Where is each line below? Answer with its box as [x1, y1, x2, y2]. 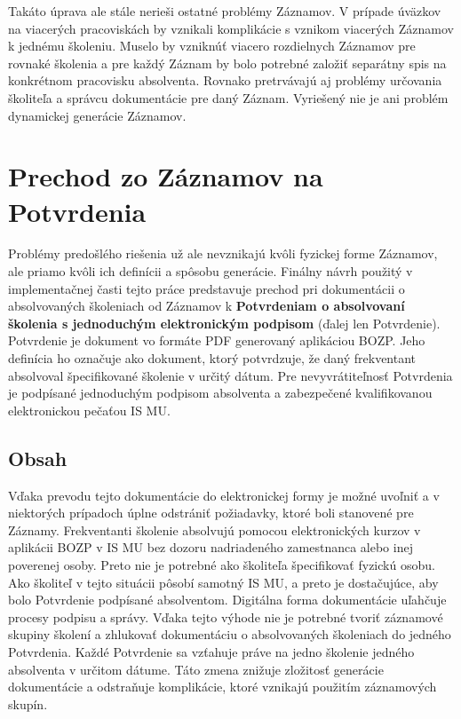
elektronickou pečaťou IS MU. [8, 400, 171, 419]
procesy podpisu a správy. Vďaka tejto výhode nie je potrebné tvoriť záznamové [8, 607, 443, 626]
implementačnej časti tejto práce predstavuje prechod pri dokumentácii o [8, 279, 405, 297]
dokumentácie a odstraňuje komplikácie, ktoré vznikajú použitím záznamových [8, 677, 437, 696]
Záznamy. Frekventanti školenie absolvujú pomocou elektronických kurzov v [8, 520, 421, 539]
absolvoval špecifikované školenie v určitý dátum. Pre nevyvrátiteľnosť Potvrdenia [8, 366, 453, 384]
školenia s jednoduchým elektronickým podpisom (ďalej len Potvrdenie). [8, 313, 441, 332]
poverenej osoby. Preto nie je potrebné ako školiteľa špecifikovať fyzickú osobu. [8, 555, 435, 573]
